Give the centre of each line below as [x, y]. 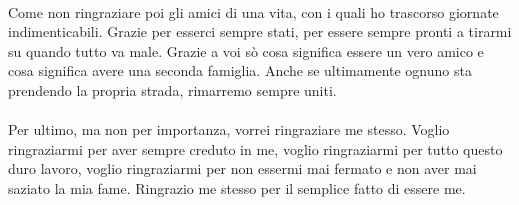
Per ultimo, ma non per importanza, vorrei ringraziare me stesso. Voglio [229, 129]
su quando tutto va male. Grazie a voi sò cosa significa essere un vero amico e [246, 50]
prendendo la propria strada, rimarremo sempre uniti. [172, 89]
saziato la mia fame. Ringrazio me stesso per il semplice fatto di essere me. [237, 187]
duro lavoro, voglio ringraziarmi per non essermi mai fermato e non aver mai [242, 168]
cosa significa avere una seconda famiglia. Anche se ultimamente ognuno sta [240, 70]
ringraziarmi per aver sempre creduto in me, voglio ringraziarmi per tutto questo [255, 148]
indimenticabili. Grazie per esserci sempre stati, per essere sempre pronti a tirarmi [260, 31]
